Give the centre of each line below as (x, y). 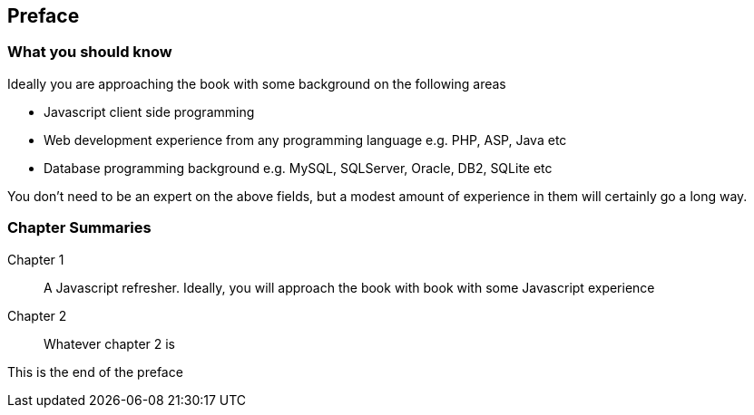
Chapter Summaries (79, 228)
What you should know (90, 52)
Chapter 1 (36, 259)
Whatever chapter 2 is (110, 343)
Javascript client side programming (149, 111)
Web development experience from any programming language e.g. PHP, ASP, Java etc (305, 140)
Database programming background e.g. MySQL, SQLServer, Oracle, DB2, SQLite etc (298, 168)
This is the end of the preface (95, 372)
